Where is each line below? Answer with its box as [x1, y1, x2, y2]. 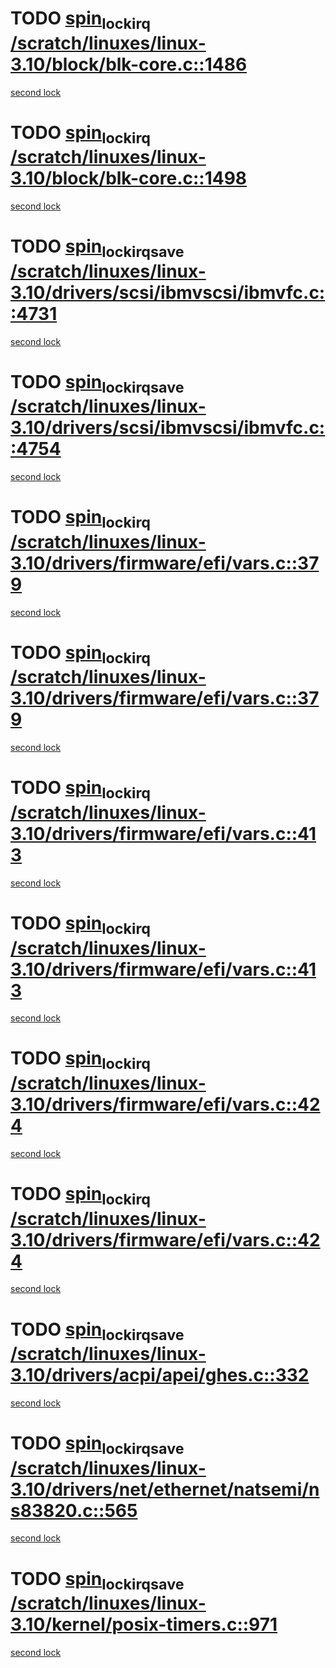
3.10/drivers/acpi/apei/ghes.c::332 [10, 1364, 310, 1387]
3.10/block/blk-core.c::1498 [10, 167, 248, 190]
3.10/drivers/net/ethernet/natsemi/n [10, 1478, 320, 1501]
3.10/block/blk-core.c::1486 [10, 53, 248, 76]
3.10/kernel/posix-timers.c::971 [10, 1613, 278, 1636]
